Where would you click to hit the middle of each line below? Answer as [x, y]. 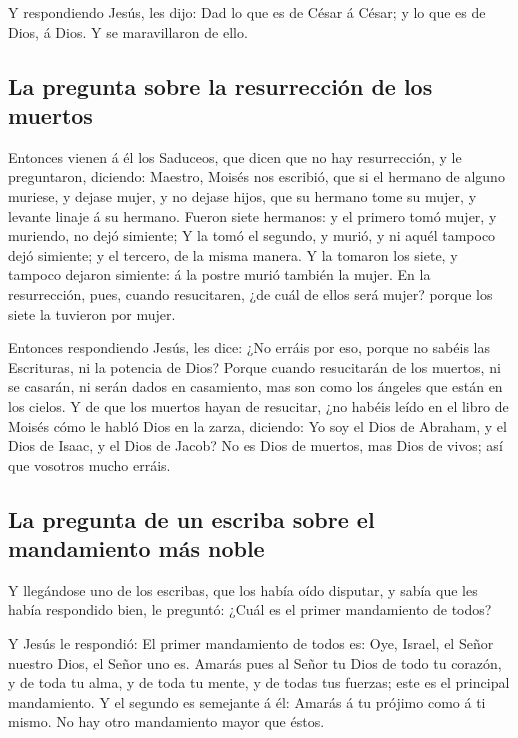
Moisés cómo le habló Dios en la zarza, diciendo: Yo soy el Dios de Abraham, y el [257, 425]
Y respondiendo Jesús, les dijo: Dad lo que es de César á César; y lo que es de [247, 12]
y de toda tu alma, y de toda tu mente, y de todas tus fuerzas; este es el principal [259, 682]
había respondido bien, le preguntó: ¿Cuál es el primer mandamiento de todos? [250, 609]
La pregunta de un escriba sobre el [191, 518]
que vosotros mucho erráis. [89, 464]
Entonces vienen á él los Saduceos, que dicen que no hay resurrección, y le [235, 156]
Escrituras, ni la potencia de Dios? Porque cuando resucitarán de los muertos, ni [254, 366]
